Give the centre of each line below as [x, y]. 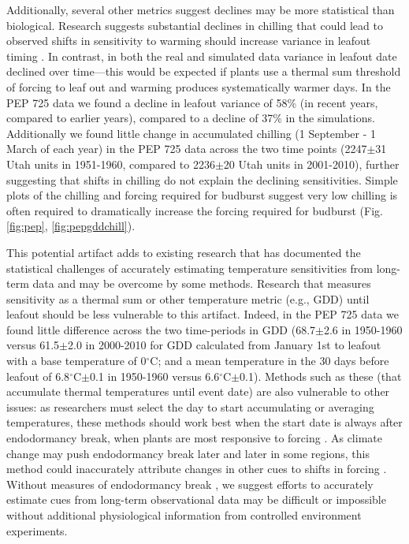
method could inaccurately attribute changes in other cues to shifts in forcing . [197, 469]
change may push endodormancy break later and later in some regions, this [188, 453]
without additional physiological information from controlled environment [184, 515]
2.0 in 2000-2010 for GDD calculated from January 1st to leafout [224, 345]
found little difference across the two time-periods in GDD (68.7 [161, 329]
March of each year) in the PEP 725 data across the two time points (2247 [187, 149]
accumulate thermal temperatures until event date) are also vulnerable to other [198, 391]
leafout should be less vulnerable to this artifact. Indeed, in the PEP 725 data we [203, 314]
